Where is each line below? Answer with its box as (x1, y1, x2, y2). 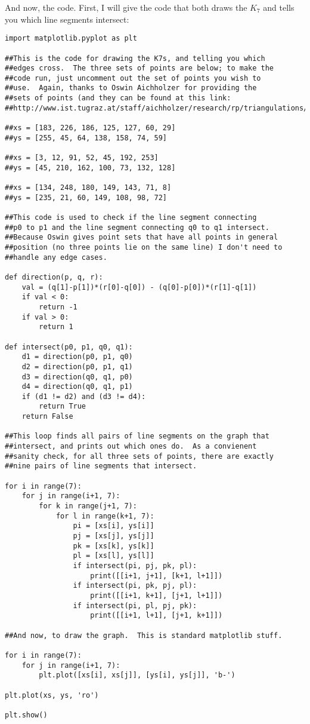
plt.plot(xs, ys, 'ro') (5, 691, 99, 700)
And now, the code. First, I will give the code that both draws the (5, 1, 247, 13)
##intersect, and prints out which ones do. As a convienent (5, 442, 257, 451)
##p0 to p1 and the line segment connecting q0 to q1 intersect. (5, 223, 269, 232)
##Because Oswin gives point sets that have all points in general (5, 233, 278, 242)
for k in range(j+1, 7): (39, 502, 137, 511)
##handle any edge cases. (5, 253, 107, 262)
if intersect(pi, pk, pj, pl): (73, 581, 197, 590)
